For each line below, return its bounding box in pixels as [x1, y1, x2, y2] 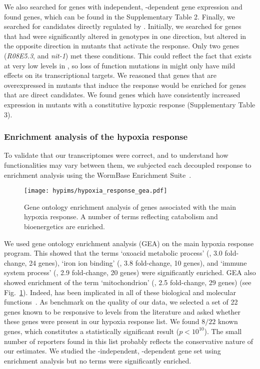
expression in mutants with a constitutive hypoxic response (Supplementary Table [4, 99, 255, 109]
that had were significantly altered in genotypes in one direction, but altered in [4, 30, 246, 41]
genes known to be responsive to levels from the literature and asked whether [4, 306, 241, 317]
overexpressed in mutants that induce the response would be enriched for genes [4, 79, 246, 90]
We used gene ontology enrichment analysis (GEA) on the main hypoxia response [4, 238, 254, 248]
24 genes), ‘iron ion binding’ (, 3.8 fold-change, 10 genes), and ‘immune [29, 257, 247, 268]
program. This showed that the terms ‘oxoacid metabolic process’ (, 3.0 [4, 248, 222, 258]
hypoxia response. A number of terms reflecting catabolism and [24, 211, 218, 222]
